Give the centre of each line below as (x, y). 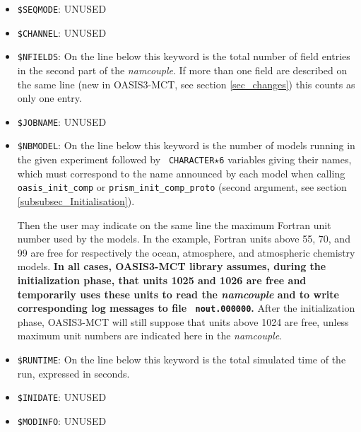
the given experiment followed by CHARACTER (116, 159)
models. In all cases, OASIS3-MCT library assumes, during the (172, 266)
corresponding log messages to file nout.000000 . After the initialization (186, 308)
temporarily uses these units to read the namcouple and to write (178, 294)
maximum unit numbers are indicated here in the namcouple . (150, 335)
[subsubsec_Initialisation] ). (76, 201)
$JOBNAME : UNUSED (62, 121)
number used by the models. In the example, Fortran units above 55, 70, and (184, 239)
